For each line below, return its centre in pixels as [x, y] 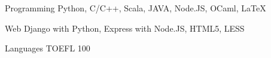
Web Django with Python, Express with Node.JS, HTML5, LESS [125, 28]
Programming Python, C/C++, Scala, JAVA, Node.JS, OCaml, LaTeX [135, 8]
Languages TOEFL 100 [48, 48]
